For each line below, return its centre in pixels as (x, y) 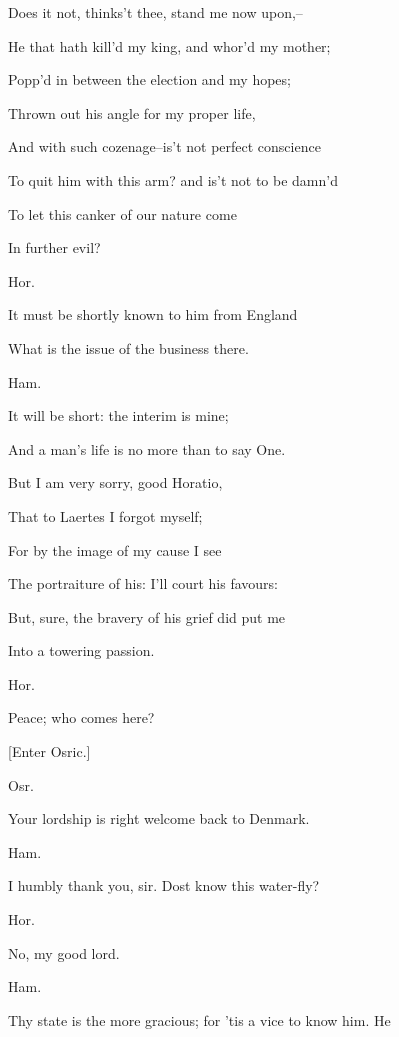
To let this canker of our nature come (122, 213)
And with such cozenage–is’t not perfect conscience (164, 146)
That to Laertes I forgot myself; (105, 515)
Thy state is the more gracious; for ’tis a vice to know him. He (199, 1019)
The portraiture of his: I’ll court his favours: (143, 583)
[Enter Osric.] (49, 751)
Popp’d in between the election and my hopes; (149, 79)
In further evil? (54, 247)
